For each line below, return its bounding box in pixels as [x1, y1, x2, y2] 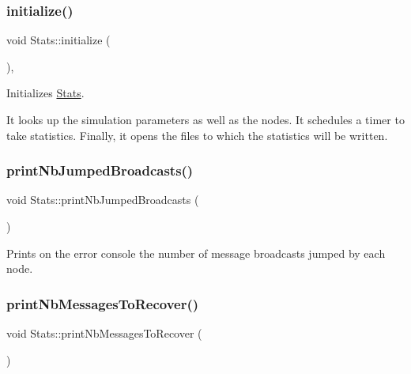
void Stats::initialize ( [6, 32, 111, 48]
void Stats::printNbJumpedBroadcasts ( [6, 191, 199, 208]
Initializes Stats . [6, 85, 85, 101]
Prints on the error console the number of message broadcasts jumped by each [6, 244, 386, 261]
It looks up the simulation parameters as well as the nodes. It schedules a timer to [6, 111, 405, 127]
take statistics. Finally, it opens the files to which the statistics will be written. [6, 127, 388, 143]
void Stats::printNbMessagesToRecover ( [6, 325, 202, 341]
